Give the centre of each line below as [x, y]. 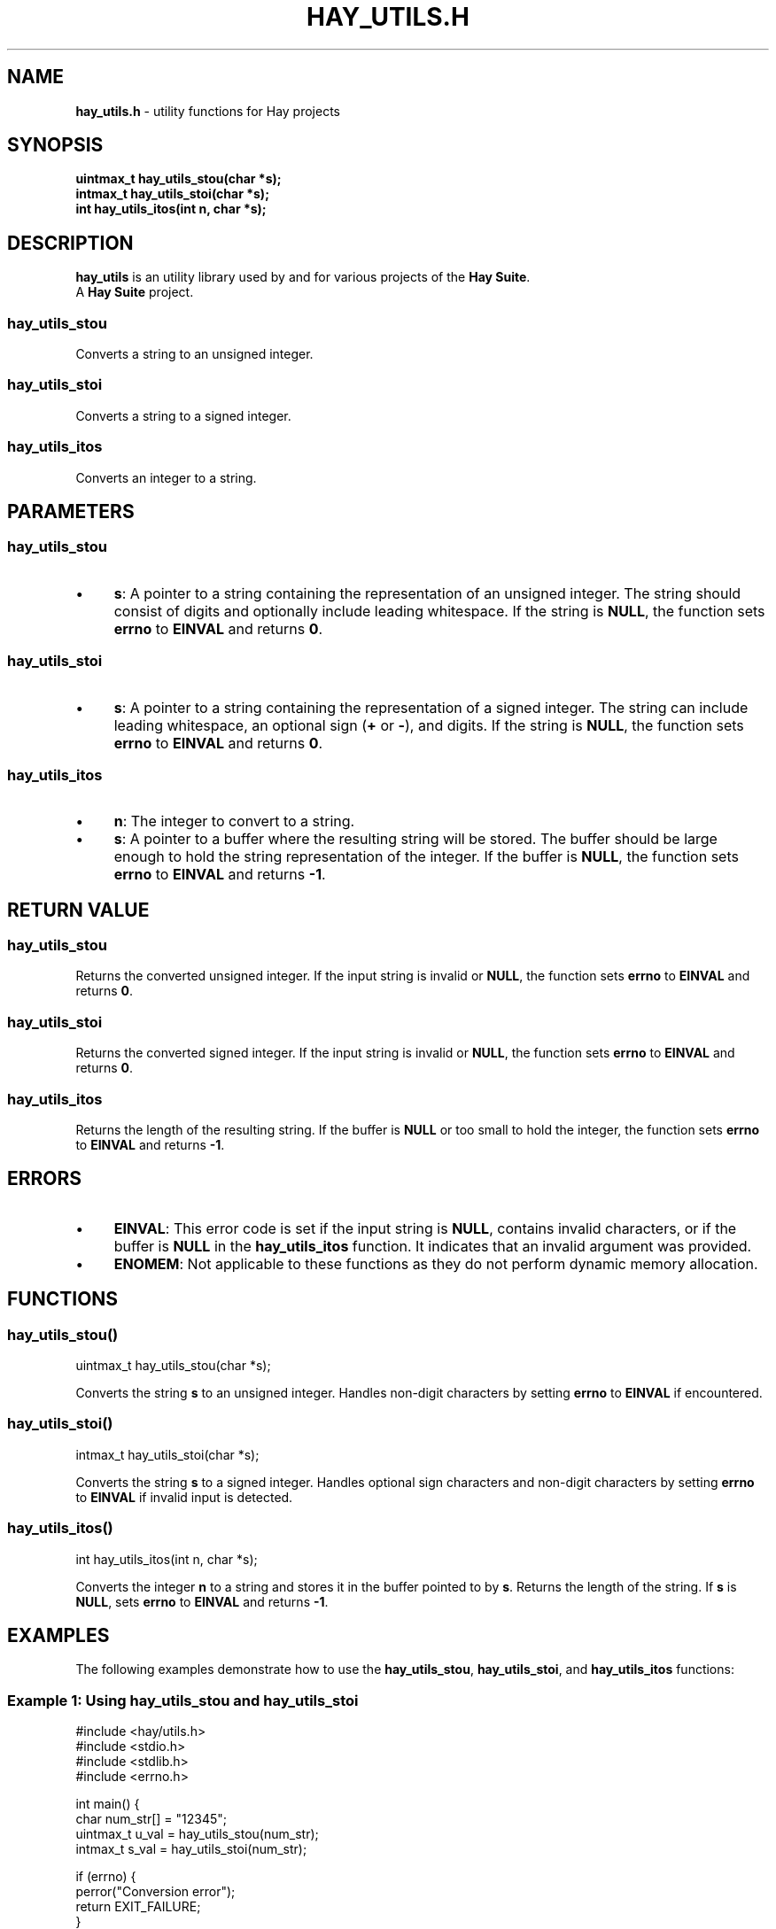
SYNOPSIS [55, 145]
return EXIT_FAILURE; [138, 1907]
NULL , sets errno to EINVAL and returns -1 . [202, 1601]
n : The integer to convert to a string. [234, 821]
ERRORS [45, 1179]
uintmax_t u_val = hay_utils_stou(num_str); [197, 1834]
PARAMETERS [71, 511]
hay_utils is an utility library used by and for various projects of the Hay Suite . [303, 277]
